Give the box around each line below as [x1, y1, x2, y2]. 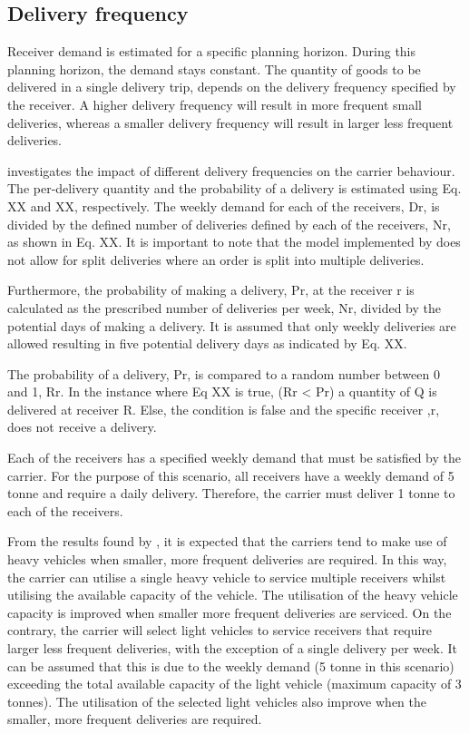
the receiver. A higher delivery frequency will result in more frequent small [7, 94, 423, 113]
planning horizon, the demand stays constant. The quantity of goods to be [7, 59, 421, 78]
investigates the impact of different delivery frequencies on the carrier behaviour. [7, 161, 455, 180]
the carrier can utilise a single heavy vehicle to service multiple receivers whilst [7, 567, 446, 586]
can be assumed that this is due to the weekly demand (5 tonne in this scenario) [7, 656, 454, 675]
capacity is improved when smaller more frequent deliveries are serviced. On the [7, 602, 452, 621]
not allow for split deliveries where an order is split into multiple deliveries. [7, 250, 425, 269]
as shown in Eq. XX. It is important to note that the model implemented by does [7, 232, 461, 251]
